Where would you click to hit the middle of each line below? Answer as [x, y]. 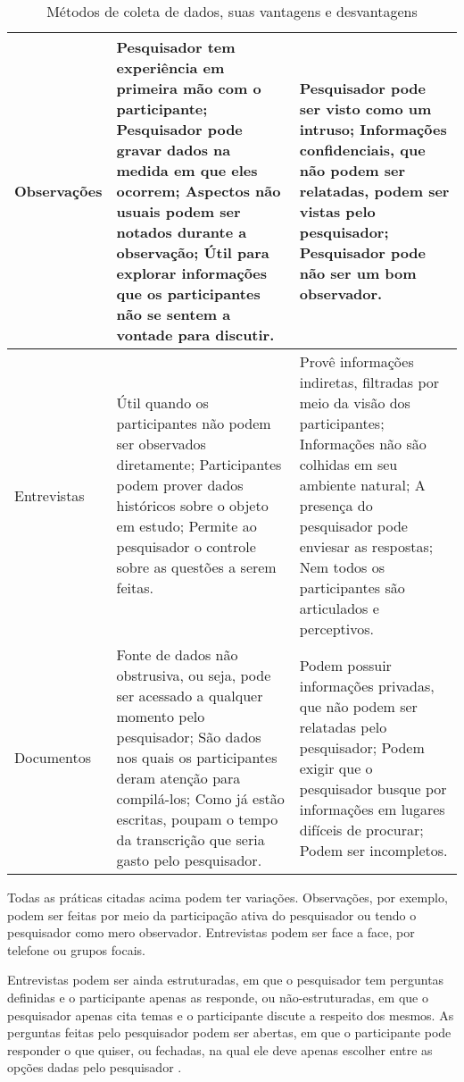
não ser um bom [358, 273]
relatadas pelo [343, 726]
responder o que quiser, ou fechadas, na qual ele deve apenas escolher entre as [220, 1049]
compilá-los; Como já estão [200, 798]
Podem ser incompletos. [373, 850]
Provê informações [356, 361]
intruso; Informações [373, 129]
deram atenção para [178, 778]
